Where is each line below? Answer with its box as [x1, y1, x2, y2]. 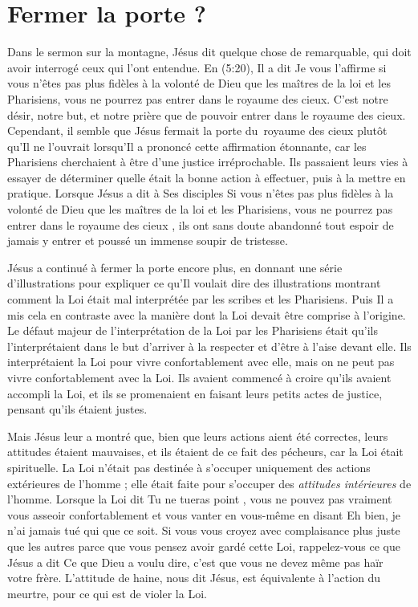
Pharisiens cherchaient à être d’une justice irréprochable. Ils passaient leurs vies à [7, 153, 408, 170]
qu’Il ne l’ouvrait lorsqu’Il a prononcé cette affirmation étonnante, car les [7, 137, 367, 154]
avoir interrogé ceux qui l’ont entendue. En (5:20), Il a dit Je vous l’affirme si [7, 59, 387, 75]
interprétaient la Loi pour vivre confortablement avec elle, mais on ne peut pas [7, 353, 395, 370]
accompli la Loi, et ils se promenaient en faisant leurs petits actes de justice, [7, 385, 383, 401]
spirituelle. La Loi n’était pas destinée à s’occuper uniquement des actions [7, 458, 371, 475]
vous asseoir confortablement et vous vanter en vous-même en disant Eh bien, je [7, 506, 400, 523]
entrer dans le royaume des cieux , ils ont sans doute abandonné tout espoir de [7, 216, 394, 233]
